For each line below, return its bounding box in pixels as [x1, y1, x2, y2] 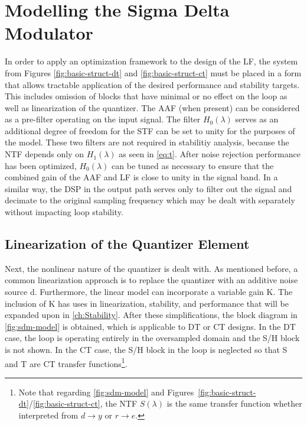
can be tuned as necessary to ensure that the [112, 159, 274, 171]
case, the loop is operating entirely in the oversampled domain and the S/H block [5, 332, 300, 344]
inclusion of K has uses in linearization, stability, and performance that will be [5, 297, 289, 309]
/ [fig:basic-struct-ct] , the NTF [28, 397, 138, 410]
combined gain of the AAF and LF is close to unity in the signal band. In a [5, 171, 278, 183]
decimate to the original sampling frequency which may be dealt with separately [5, 194, 295, 206]
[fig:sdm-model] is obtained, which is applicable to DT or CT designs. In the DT [5, 320, 296, 332]
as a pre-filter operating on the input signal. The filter [5, 113, 201, 125]
